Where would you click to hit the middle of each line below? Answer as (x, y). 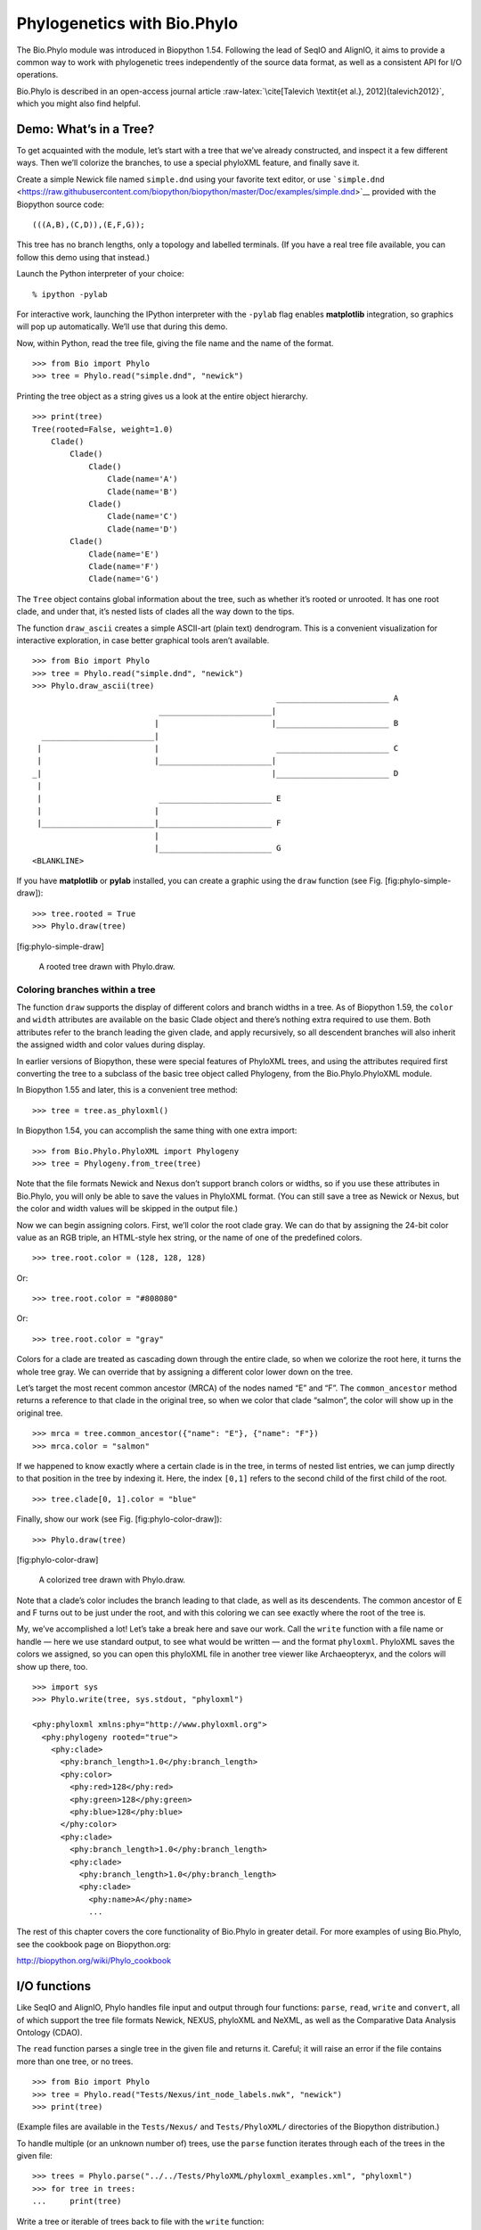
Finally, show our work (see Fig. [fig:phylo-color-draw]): (119, 1519)
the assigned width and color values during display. (111, 1045)
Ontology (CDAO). (49, 2032)
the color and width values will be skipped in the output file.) (127, 1209)
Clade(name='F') (124, 566)
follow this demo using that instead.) (83, 257)
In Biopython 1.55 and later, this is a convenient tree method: (127, 1090)
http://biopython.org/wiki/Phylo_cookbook (94, 1961)
